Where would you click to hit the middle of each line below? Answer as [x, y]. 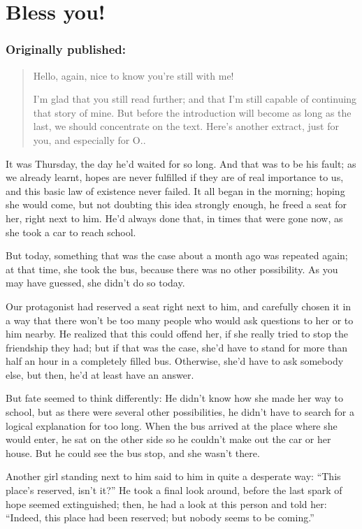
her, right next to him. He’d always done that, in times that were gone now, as [174, 218]
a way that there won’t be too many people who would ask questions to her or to [180, 320]
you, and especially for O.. [89, 139]
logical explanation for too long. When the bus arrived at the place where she [172, 425]
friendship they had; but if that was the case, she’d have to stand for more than [176, 347]
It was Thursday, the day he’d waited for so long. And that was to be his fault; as [181, 163]
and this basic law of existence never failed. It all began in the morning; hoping [175, 190]
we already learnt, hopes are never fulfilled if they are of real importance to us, [175, 177]
